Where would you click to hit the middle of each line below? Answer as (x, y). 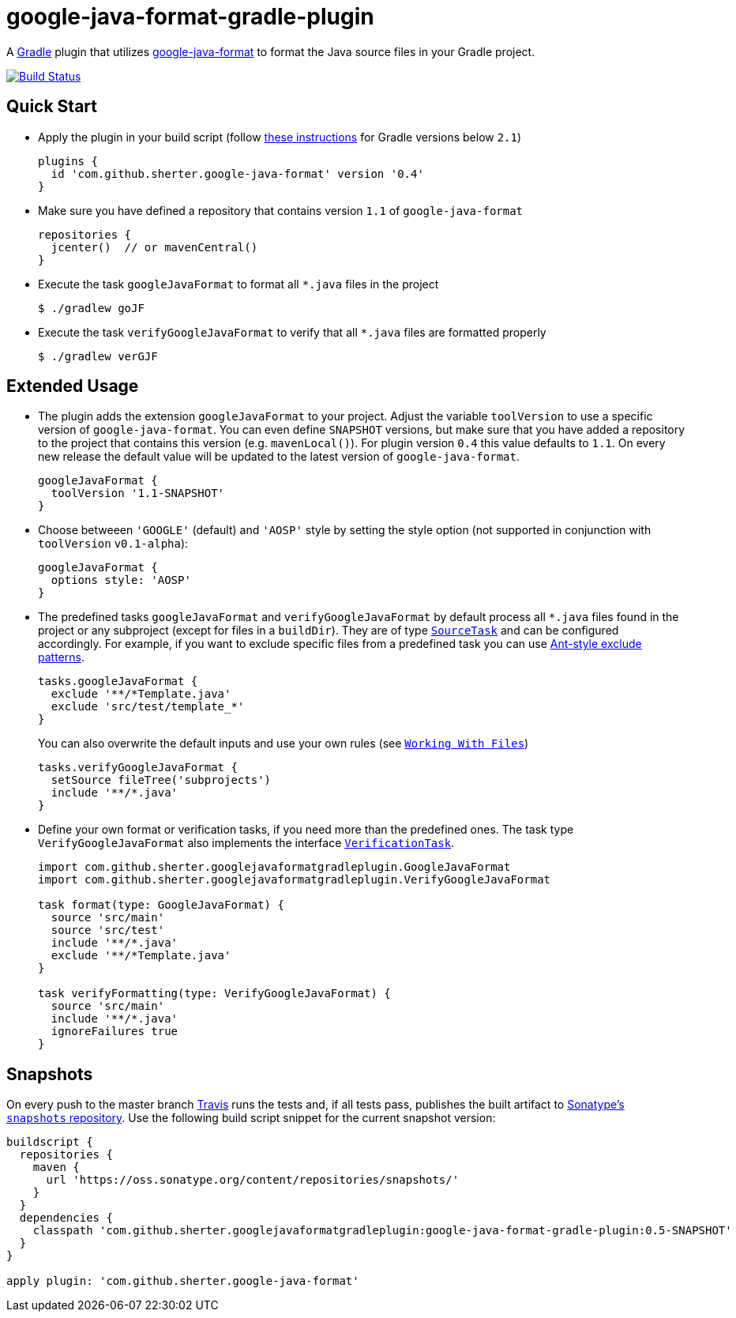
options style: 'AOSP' (121, 580)
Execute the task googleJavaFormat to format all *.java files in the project (238, 284)
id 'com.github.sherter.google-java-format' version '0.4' (237, 173)
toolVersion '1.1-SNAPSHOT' (138, 493)
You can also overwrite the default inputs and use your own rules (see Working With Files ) (284, 744)
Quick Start (52, 107)
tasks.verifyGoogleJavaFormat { (138, 768)
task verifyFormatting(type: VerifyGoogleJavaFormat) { (214, 994)
